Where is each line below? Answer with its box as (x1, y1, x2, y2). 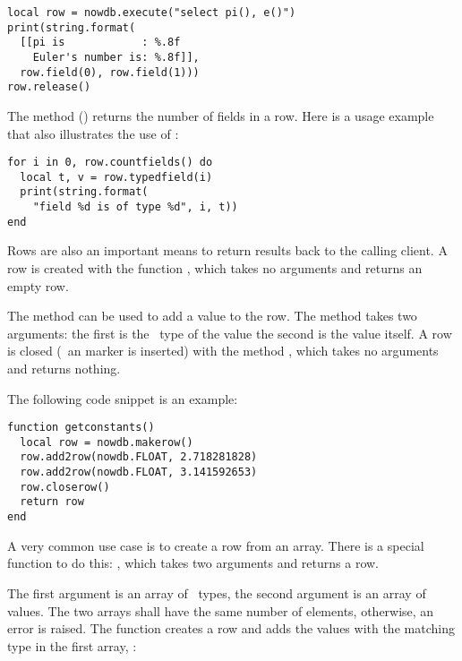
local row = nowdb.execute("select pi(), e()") (7, 6, 296, 19)
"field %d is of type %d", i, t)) (32, 201, 238, 214)
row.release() (7, 81, 91, 94)
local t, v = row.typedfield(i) (20, 170, 213, 184)
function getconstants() (7, 421, 155, 434)
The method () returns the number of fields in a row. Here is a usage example (7, 106, 434, 124)
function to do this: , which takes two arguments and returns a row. (7, 554, 380, 572)
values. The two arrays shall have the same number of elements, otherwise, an (7, 601, 434, 620)
